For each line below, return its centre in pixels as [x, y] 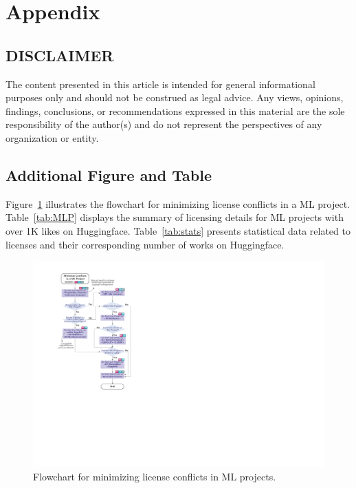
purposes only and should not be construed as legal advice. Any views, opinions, [175, 97]
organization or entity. [52, 137]
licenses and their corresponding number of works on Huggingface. [145, 244]
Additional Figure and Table [109, 174]
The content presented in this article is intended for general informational [160, 84]
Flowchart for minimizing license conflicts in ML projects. [155, 477]
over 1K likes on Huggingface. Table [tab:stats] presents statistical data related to [178, 230]
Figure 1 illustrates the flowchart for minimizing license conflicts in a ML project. [178, 203]
